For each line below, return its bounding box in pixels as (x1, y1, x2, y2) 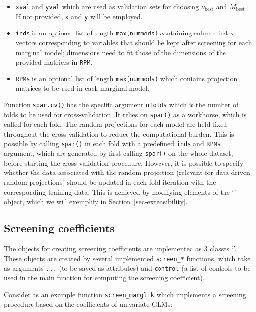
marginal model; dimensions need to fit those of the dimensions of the (15, 47, 226, 57)
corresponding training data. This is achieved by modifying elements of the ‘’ (4, 186, 236, 197)
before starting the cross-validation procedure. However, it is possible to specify (4, 157, 244, 168)
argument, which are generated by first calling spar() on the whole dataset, (4, 148, 233, 158)
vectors (15, 37, 37, 47)
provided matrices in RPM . (15, 57, 93, 67)
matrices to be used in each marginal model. (15, 83, 150, 93)
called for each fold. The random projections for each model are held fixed (4, 119, 227, 129)
